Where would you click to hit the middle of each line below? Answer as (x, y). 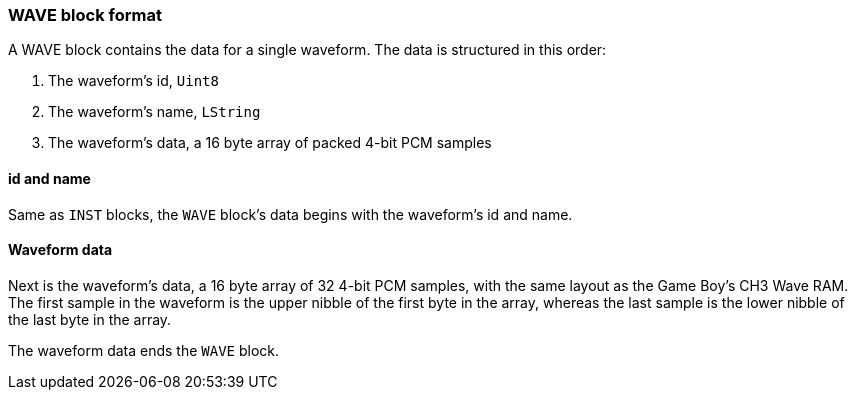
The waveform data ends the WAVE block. (144, 350)
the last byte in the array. (90, 319)
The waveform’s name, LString (154, 112)
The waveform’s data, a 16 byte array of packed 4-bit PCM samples (270, 143)
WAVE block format (85, 15)
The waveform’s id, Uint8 (133, 81)
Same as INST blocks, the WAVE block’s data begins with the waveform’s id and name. (290, 214)
